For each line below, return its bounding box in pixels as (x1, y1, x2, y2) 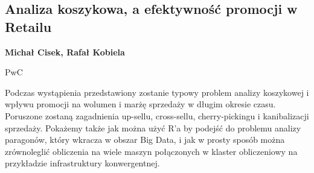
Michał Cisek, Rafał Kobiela (5, 45, 125, 58)
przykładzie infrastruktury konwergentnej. (5, 157, 160, 169)
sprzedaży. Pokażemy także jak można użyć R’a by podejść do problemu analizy (5, 121, 301, 134)
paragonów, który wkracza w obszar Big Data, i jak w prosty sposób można (5, 133, 285, 146)
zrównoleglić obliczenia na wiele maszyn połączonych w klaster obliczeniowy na (5, 145, 298, 157)
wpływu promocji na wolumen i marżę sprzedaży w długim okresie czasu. (5, 98, 276, 110)
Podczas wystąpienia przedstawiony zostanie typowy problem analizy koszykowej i (5, 86, 309, 98)
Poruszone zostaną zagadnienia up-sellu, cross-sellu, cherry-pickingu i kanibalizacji (5, 109, 309, 122)
